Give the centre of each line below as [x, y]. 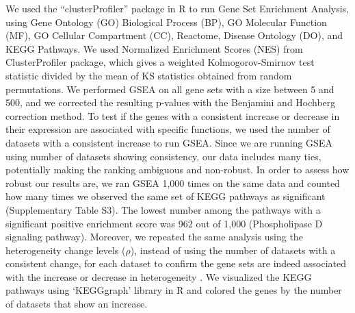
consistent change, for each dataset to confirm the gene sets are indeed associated [176, 263]
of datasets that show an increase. [77, 304]
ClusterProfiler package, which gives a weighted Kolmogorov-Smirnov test [160, 62]
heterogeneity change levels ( [66, 250]
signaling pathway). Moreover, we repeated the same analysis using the [154, 237]
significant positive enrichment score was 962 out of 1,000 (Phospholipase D [164, 223]
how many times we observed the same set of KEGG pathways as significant [166, 196]
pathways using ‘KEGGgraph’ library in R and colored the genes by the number [174, 290]
